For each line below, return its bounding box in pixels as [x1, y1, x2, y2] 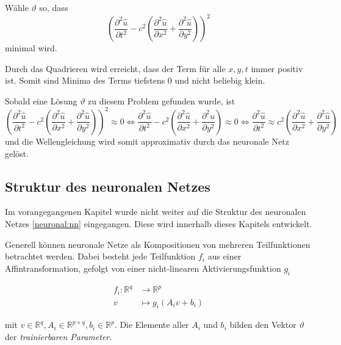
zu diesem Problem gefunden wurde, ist [88, 94, 235, 107]
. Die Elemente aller [114, 318, 189, 331]
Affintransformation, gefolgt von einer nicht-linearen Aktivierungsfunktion [5, 261, 281, 274]
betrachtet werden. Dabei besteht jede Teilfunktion [5, 250, 196, 263]
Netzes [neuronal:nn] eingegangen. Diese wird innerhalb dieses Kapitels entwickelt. [5, 217, 312, 230]
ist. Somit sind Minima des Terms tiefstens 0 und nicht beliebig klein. [5, 74, 265, 87]
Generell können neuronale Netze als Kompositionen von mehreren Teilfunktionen [5, 238, 310, 250]
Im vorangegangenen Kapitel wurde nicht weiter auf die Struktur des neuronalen [5, 205, 306, 218]
